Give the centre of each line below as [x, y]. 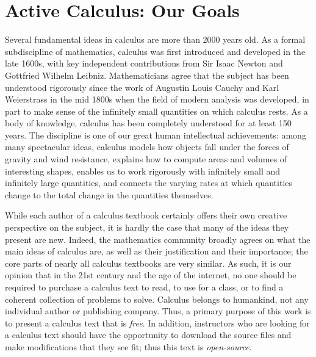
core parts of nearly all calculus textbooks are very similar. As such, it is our [148, 263]
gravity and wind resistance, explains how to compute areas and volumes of [146, 159]
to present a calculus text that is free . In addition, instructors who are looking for [157, 323]
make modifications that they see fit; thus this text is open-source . [128, 346]
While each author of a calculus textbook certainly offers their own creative [146, 215]
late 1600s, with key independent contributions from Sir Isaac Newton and [144, 63]
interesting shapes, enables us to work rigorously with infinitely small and [143, 171]
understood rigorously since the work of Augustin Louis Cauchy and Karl [142, 87]
